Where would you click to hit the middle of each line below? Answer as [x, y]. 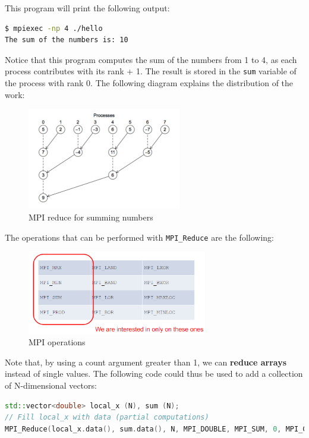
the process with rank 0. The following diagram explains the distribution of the [149, 83]
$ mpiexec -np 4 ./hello [54, 28]
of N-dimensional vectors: [51, 385]
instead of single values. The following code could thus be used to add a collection [154, 374]
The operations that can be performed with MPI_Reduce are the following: [139, 237]
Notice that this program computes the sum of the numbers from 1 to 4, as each [151, 59]
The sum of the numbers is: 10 [67, 40]
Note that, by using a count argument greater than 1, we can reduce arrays [146, 362]
